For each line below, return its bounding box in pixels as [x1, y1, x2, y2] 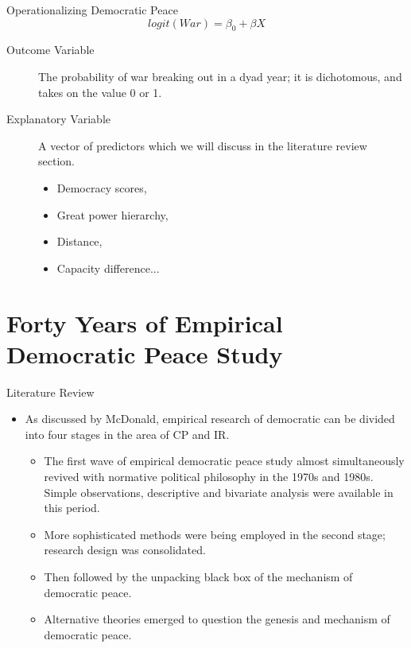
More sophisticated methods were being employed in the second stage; [44, 526, 386, 542]
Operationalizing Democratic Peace [6, 2, 178, 17]
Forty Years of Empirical [6, 306, 283, 339]
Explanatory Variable [6, 111, 111, 127]
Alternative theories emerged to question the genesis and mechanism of [44, 611, 390, 627]
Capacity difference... [56, 259, 160, 276]
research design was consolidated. [44, 541, 206, 558]
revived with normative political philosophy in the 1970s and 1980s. [44, 468, 374, 485]
